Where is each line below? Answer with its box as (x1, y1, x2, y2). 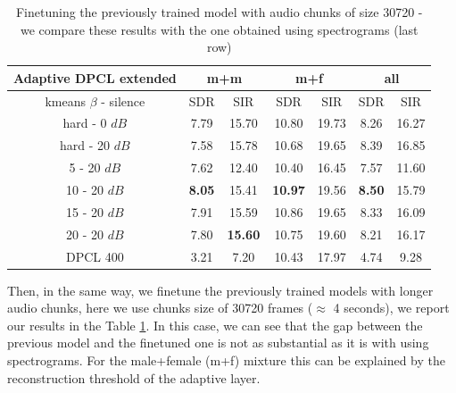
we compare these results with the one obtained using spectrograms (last (20, 20, 419, 38)
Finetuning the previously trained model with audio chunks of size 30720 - (15, 3, 423, 21)
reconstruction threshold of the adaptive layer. (7, 368, 261, 387)
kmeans (45, 91, 86, 110)
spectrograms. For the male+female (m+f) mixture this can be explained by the (7, 351, 445, 369)
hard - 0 (62, 113, 107, 132)
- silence (101, 91, 145, 110)
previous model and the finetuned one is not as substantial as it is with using (7, 333, 429, 352)
